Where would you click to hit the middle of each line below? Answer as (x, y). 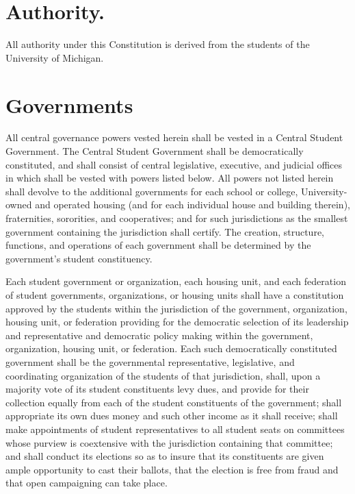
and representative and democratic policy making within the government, (159, 335)
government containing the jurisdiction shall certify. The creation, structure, (165, 231)
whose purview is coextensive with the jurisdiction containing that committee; (169, 442)
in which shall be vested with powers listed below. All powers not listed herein (170, 178)
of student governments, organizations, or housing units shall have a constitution (175, 294)
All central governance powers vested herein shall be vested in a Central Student (174, 137)
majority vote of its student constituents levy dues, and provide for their (157, 389)
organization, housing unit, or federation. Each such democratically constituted (171, 348)
